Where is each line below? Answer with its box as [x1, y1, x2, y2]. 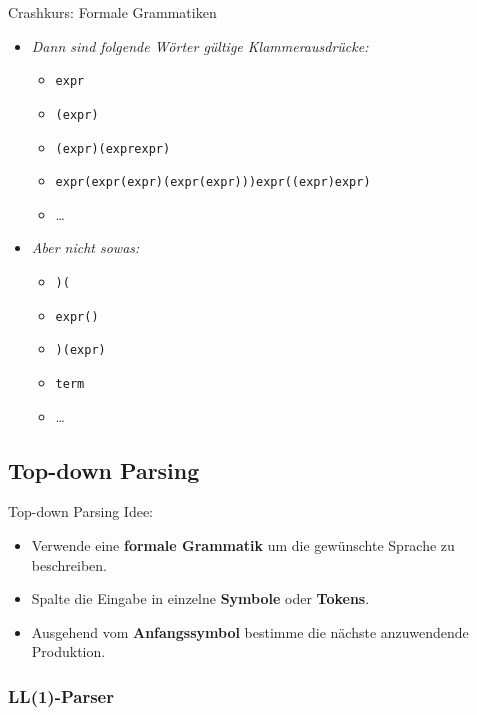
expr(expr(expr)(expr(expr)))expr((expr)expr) [55, 175, 371, 190]
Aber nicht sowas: [31, 237, 140, 258]
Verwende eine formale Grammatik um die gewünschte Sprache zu [31, 535, 455, 556]
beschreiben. [31, 554, 107, 575]
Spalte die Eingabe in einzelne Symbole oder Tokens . [31, 588, 370, 609]
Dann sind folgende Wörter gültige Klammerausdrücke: [31, 35, 369, 56]
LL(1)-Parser [8, 683, 114, 708]
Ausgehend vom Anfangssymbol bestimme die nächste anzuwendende [31, 621, 469, 642]
